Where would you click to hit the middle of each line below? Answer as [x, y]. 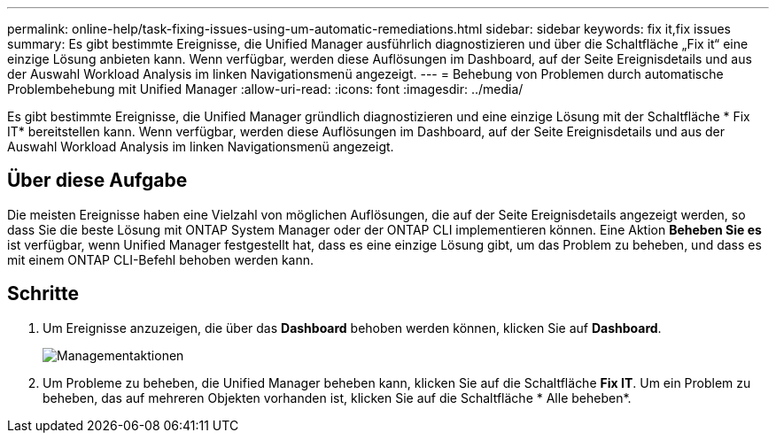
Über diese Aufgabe [97, 181]
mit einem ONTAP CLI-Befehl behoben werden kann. [161, 259]
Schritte [43, 294]
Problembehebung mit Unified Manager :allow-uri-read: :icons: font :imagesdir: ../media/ [265, 89]
